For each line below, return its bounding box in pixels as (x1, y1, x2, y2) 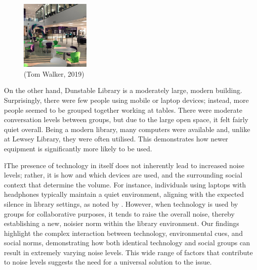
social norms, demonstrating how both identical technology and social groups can (4, 237, 250, 248)
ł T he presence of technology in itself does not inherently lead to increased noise (4, 160, 245, 170)
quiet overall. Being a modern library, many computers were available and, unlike (4, 124, 250, 134)
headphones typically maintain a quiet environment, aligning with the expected (4, 189, 244, 199)
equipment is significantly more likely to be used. (4, 143, 152, 153)
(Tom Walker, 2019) (24, 68, 85, 79)
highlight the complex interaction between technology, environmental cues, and (4, 227, 243, 238)
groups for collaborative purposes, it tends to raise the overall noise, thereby (4, 208, 235, 219)
